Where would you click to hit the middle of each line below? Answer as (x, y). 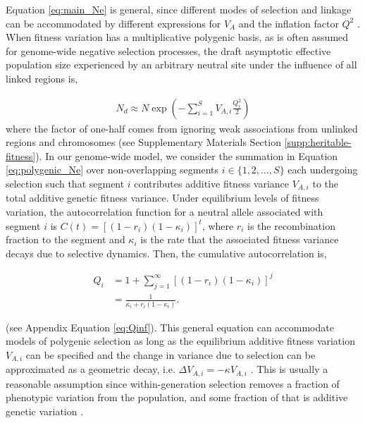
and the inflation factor (289, 23)
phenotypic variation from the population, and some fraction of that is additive (177, 397)
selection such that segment (65, 183)
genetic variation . (45, 411)
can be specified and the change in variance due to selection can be (171, 354)
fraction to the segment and (66, 239)
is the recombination (291, 225)
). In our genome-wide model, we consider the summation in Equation (187, 155)
